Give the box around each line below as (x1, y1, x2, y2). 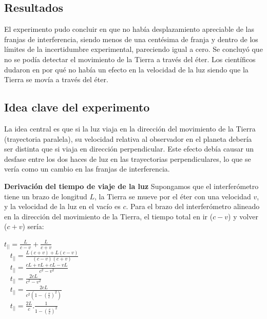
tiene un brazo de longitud (4, 191, 87, 201)
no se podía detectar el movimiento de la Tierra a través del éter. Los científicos (4, 53, 256, 64)
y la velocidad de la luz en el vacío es (4, 201, 121, 212)
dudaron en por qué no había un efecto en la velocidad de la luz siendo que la (4, 64, 249, 74)
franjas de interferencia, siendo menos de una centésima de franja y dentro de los (4, 33, 258, 44)
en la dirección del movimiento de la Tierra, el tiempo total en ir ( (4, 211, 213, 221)
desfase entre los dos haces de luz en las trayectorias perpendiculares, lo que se (4, 153, 251, 164)
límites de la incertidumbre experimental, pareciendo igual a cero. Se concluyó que (4, 44, 263, 54)
